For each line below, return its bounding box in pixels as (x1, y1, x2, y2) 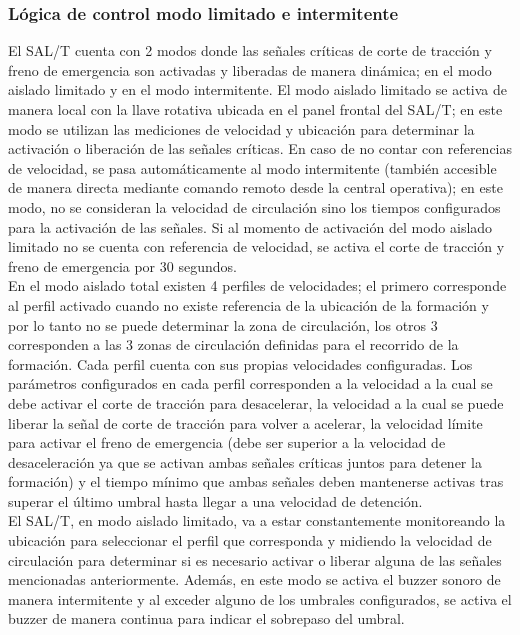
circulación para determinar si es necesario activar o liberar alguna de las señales (8, 549, 502, 570)
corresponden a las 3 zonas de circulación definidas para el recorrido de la (8, 334, 459, 355)
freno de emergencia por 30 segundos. (8, 255, 237, 276)
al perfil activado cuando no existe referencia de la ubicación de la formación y (8, 294, 489, 315)
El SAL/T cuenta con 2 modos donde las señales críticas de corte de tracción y (8, 40, 492, 61)
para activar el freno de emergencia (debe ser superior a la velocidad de (8, 432, 446, 453)
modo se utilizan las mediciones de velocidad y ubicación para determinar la (8, 118, 475, 139)
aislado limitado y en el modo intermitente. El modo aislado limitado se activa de (8, 79, 507, 100)
